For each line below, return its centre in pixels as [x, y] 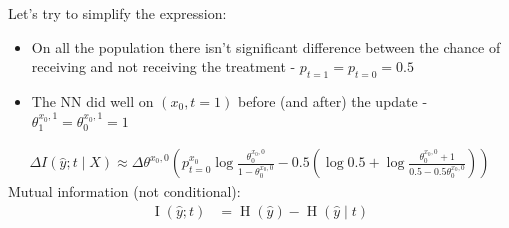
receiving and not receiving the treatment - [163, 66]
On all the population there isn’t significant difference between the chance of [266, 46]
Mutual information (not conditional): [124, 191]
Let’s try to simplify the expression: [117, 13]
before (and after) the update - [332, 100]
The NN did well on [92, 100]
